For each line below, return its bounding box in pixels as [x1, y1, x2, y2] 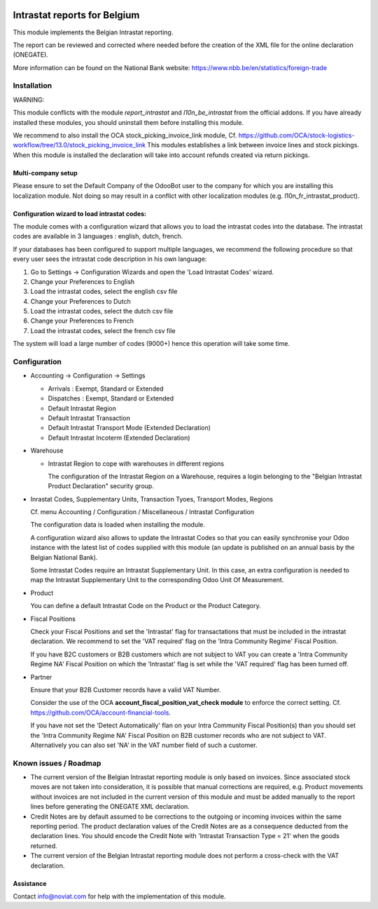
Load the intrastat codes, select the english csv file [30, 288, 178, 296]
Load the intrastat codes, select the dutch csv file [30, 307, 174, 316]
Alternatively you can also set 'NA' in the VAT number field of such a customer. [30, 741, 258, 749]
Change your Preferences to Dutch [30, 297, 131, 305]
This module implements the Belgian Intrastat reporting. [13, 28, 174, 36]
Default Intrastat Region [48, 404, 117, 412]
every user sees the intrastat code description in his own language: [13, 255, 207, 263]
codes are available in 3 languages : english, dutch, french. [13, 232, 183, 241]
